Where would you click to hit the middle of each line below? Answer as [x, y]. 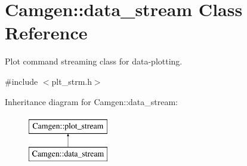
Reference [46, 33]
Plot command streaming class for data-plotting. [94, 61]
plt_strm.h [72, 81]
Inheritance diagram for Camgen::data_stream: [91, 101]
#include [21, 81]
